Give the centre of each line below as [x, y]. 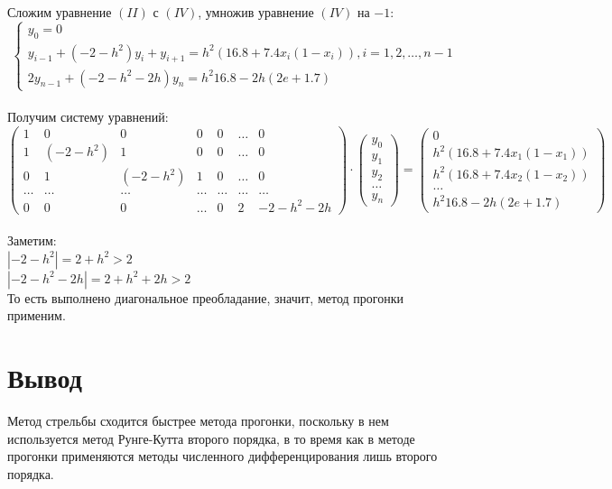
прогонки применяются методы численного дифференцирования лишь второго [223, 456]
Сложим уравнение [60, 12]
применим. [37, 315]
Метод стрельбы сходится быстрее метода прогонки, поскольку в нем [198, 421]
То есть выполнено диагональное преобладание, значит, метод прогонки [205, 297]
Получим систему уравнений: [88, 117]
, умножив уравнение [256, 12]
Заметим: [32, 240]
